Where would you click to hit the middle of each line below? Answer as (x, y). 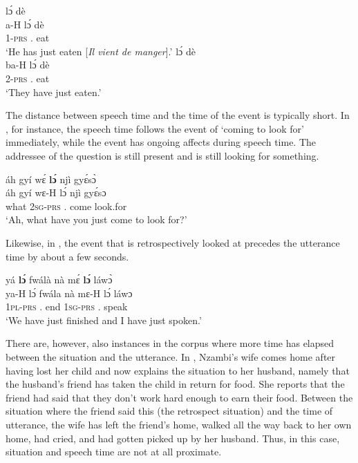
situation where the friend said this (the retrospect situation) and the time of (169, 411)
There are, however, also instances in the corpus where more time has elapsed (170, 343)
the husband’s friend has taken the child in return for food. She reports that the (175, 384)
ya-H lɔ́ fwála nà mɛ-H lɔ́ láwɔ (69, 293)
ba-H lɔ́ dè (28, 65)
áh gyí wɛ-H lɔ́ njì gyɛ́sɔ (56, 192)
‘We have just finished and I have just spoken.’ (104, 320)
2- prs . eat (28, 78)
